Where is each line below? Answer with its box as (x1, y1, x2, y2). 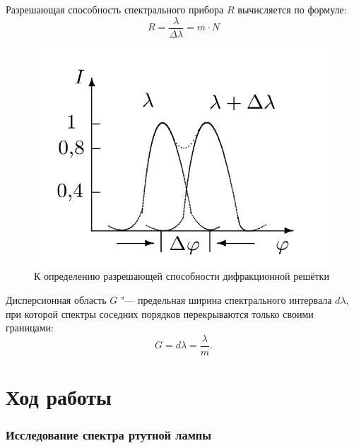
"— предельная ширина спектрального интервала (121, 292, 332, 307)
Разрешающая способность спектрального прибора (6, 2, 224, 16)
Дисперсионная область (6, 292, 107, 307)
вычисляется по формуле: (237, 2, 347, 16)
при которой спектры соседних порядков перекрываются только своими (6, 306, 314, 321)
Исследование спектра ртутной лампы (6, 426, 211, 444)
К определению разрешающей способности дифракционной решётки (34, 269, 329, 283)
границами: (6, 320, 54, 335)
